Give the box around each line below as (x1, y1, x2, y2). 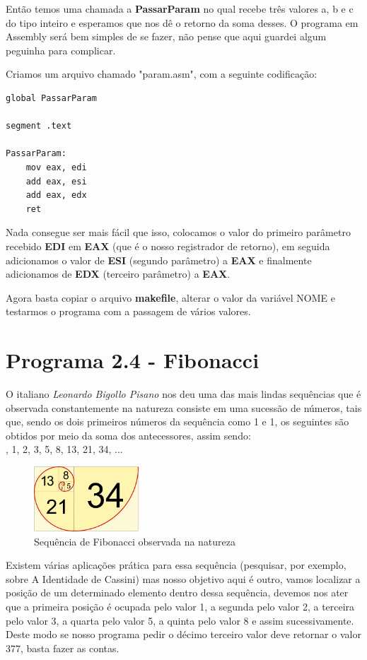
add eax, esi (25, 176, 87, 187)
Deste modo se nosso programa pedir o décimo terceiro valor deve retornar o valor (6, 627, 361, 642)
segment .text (6, 121, 72, 131)
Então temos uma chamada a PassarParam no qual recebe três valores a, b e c (6, 1, 354, 16)
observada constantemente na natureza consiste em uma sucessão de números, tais (6, 400, 362, 415)
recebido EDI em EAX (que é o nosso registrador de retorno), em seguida (6, 238, 330, 253)
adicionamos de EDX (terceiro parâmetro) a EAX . (6, 266, 231, 281)
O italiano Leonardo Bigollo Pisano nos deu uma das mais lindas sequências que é (6, 387, 361, 401)
